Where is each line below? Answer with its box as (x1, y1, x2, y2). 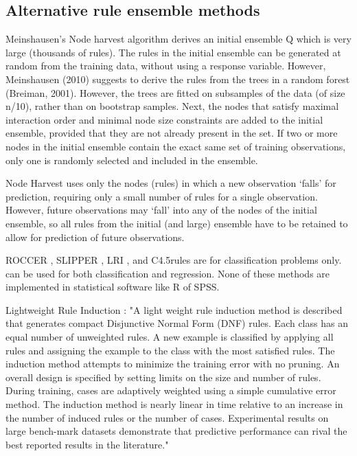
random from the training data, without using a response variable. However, (5, 58, 326, 73)
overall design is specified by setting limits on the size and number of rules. (5, 369, 321, 384)
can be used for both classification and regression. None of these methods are (5, 266, 330, 280)
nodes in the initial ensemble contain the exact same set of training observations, (5, 139, 346, 153)
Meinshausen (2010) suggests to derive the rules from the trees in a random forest (5, 71, 350, 86)
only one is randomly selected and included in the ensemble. (5, 152, 258, 167)
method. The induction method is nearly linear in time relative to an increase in (5, 397, 343, 411)
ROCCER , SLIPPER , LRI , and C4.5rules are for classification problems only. (5, 253, 342, 267)
